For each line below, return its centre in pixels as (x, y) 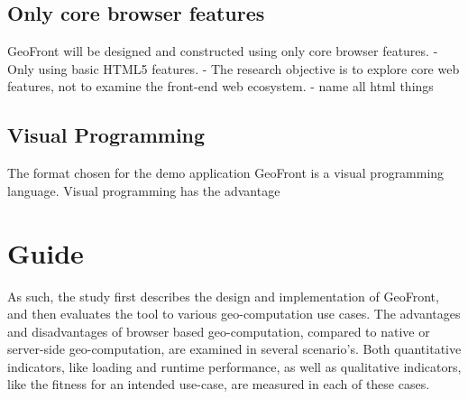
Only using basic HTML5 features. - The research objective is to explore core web (234, 68)
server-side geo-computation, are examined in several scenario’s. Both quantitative (234, 349)
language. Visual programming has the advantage (144, 190)
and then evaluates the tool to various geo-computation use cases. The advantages (234, 314)
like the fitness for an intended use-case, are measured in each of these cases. (219, 384)
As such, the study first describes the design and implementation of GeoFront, (223, 296)
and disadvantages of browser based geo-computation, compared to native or (219, 331)
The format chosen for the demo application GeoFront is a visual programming (226, 173)
